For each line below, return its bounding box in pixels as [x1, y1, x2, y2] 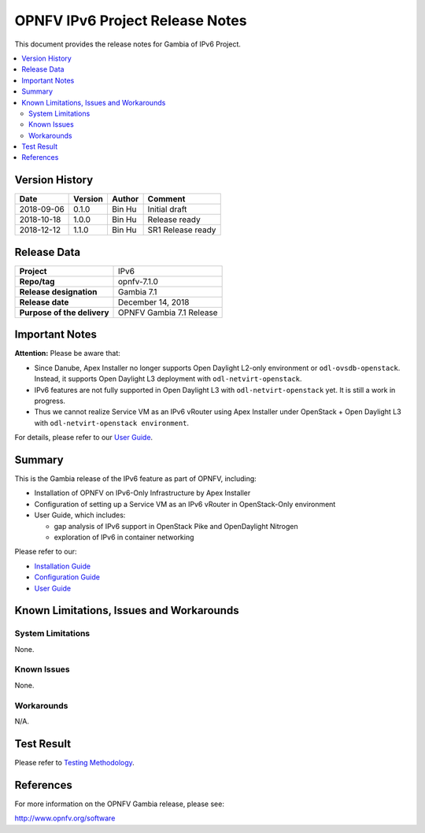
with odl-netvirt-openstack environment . [34, 418, 189, 428]
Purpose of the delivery [19, 307, 109, 318]
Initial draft [147, 204, 187, 215]
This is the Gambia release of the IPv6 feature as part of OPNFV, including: [14, 474, 257, 483]
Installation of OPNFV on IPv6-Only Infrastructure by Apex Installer [34, 488, 251, 498]
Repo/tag [19, 276, 55, 287]
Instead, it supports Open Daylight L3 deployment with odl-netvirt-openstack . [34, 374, 302, 383]
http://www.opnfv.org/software [14, 813, 116, 823]
